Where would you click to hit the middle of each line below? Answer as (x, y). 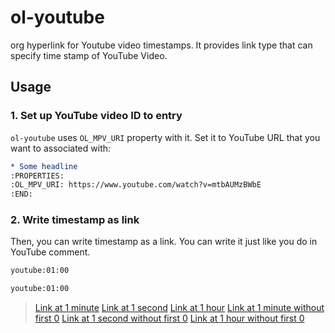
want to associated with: (61, 148)
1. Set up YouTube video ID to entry (96, 116)
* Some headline (44, 166)
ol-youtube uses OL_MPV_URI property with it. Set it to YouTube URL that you (165, 137)
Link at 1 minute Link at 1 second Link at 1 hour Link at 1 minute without (179, 308)
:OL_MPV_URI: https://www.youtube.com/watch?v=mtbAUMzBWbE (136, 185)
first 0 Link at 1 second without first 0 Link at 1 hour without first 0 (169, 318)
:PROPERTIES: (37, 176)
